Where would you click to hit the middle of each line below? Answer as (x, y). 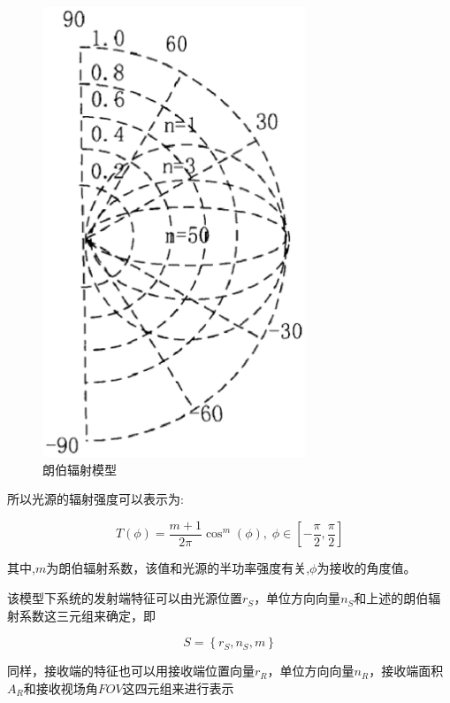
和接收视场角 (61, 688)
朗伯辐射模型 (80, 469)
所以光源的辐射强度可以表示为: (95, 499)
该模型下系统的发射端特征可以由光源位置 (125, 598)
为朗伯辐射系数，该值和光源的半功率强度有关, (178, 568)
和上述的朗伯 (391, 598)
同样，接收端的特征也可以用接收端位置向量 (131, 671)
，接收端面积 (406, 671)
